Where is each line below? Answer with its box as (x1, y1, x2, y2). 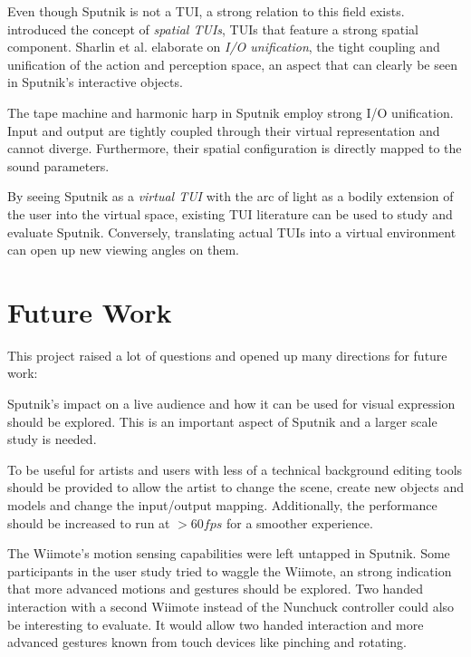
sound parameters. (7, 156, 110, 175)
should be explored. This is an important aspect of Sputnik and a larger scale (7, 411, 437, 430)
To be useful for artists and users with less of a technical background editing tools (7, 459, 463, 478)
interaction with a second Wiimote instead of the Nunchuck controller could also (7, 596, 455, 615)
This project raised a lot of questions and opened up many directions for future (7, 345, 447, 364)
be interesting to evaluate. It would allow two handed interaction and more (7, 614, 424, 633)
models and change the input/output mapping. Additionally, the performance (7, 496, 437, 514)
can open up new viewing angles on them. (7, 240, 239, 259)
